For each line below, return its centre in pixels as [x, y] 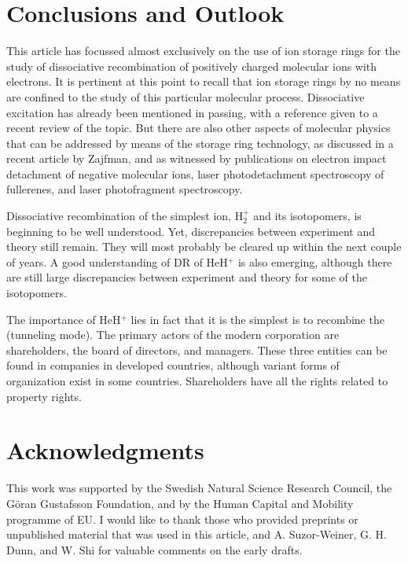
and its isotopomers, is [307, 216]
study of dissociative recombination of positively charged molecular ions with [192, 66]
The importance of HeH [64, 319]
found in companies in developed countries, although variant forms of [173, 365]
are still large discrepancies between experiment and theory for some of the [187, 277]
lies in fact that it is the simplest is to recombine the [257, 319]
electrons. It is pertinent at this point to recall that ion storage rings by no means [204, 81]
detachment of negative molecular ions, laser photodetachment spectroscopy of [195, 173]
